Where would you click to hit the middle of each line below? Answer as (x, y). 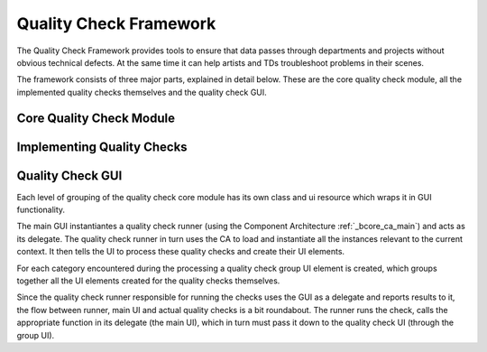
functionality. (41, 210)
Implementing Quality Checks (102, 147)
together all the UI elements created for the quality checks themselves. (148, 281)
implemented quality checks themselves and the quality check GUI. (142, 92)
